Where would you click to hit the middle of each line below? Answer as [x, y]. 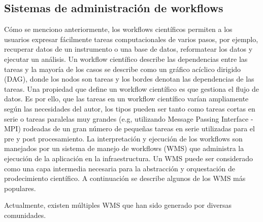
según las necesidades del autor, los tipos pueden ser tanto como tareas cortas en [130, 108]
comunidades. [25, 215]
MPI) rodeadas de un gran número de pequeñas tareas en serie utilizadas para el [129, 128]
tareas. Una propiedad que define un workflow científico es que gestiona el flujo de [132, 88]
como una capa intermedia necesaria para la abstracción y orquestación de [120, 168]
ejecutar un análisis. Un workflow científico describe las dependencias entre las [126, 59]
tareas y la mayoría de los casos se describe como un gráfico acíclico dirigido [123, 69]
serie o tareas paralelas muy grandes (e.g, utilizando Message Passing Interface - [129, 118]
